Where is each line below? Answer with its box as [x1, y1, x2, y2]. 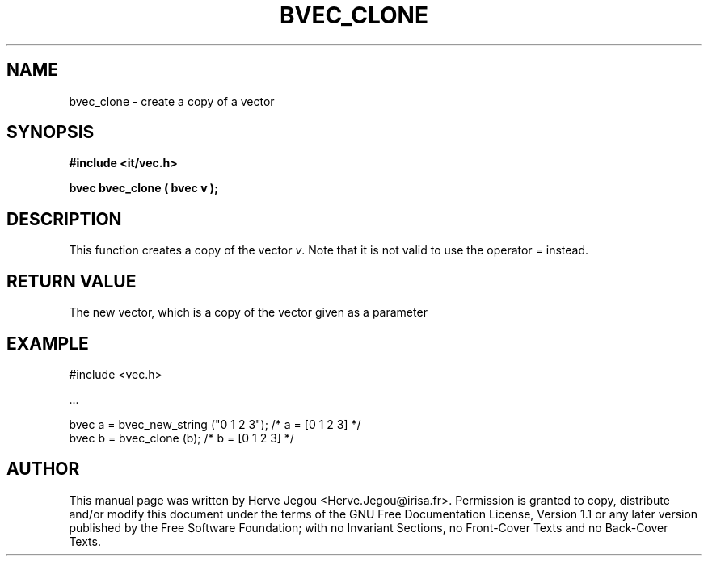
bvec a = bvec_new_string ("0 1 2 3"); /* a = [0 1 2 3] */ [69, 417, 361, 431]
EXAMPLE [6, 333, 89, 354]
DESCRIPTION [6, 208, 122, 229]
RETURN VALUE [6, 271, 137, 291]
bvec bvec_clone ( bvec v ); [69, 181, 218, 195]
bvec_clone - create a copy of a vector [69, 94, 275, 108]
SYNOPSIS [6, 122, 95, 143]
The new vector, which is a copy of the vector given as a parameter [69, 305, 428, 320]
